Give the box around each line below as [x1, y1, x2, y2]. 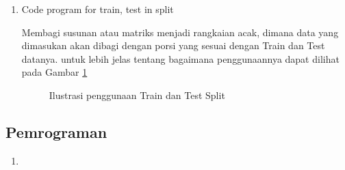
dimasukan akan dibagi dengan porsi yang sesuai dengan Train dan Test [21, 38, 325, 53]
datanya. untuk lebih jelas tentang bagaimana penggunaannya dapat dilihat [21, 51, 340, 66]
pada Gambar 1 [21, 65, 88, 79]
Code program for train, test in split [21, 2, 174, 16]
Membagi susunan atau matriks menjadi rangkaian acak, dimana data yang [21, 25, 339, 39]
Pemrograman [5, 121, 107, 142]
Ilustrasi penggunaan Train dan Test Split [49, 87, 225, 102]
